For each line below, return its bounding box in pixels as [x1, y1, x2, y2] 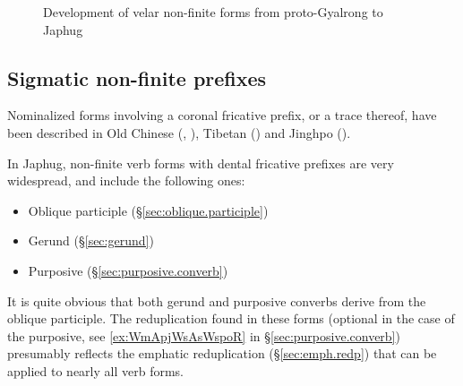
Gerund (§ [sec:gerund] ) [28, 231, 154, 250]
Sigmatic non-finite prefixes [7, 64, 267, 91]
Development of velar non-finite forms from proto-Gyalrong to [43, 3, 383, 21]
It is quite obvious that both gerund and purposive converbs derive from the [7, 291, 426, 310]
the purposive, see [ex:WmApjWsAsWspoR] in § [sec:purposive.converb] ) [7, 326, 400, 345]
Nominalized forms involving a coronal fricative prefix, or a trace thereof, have [7, 106, 437, 124]
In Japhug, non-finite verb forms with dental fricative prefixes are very [7, 153, 394, 172]
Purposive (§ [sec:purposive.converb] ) [28, 261, 228, 279]
